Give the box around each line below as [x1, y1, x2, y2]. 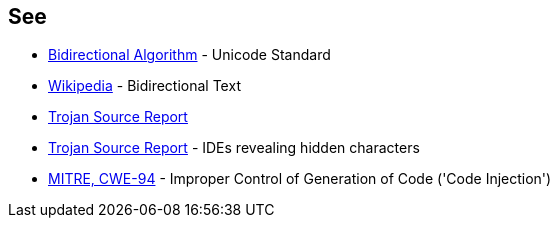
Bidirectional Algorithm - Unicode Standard [48, 46, 331, 64]
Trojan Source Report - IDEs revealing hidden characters [48, 139, 420, 157]
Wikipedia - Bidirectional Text [48, 77, 241, 95]
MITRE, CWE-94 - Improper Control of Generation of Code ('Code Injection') [48, 170, 552, 188]
